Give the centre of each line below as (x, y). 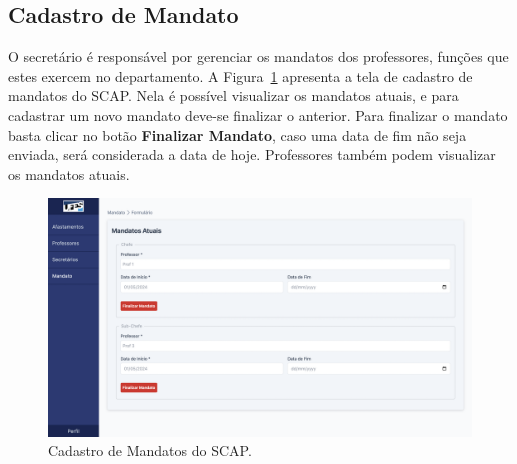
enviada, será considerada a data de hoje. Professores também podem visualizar (252, 154)
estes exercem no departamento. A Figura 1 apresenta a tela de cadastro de (240, 75)
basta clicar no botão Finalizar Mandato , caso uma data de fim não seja (237, 134)
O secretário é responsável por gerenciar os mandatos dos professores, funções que (258, 56)
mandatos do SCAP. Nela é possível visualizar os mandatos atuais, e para (233, 95)
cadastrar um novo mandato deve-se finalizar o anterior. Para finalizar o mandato (258, 114)
